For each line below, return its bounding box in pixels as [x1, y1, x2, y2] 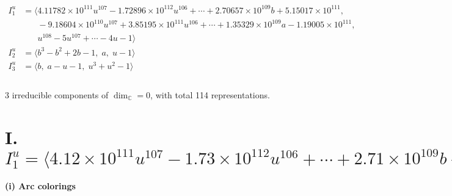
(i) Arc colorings [5, 179, 76, 192]
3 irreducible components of [5, 88, 109, 101]
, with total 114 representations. [150, 88, 270, 101]
